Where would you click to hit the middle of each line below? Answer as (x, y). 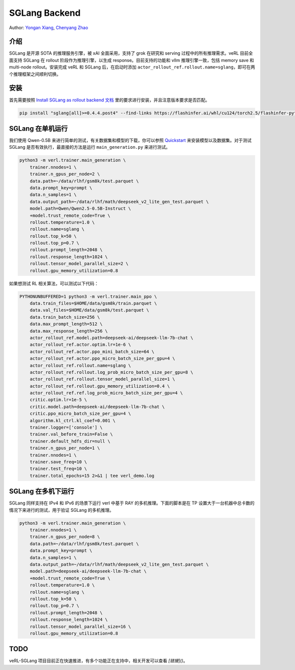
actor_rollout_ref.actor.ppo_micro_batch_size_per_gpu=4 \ (103, 359)
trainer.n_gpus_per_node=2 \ (65, 174)
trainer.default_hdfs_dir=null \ (70, 441)
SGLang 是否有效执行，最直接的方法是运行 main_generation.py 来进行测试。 (90, 147)
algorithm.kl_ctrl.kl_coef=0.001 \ (73, 420)
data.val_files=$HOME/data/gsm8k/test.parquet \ (89, 310)
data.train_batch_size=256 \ (65, 317)
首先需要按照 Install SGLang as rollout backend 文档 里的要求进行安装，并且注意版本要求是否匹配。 (109, 100)
